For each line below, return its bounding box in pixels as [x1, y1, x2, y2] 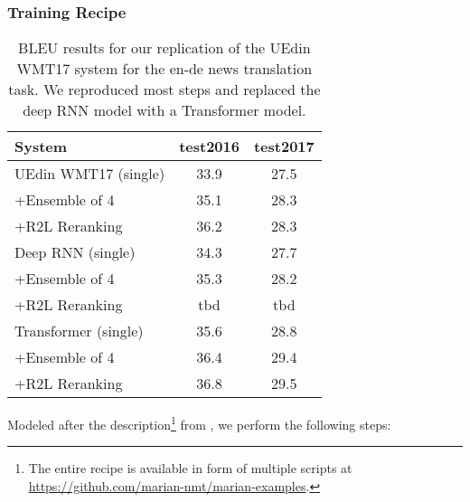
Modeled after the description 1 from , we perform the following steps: [7, 412, 391, 433]
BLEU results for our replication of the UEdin [18, 37, 311, 59]
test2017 [253, 136, 315, 157]
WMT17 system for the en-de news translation [16, 58, 313, 80]
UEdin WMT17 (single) [14, 163, 165, 185]
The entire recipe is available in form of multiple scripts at [28, 459, 352, 478]
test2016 [179, 136, 240, 157]
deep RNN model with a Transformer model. [23, 99, 306, 121]
